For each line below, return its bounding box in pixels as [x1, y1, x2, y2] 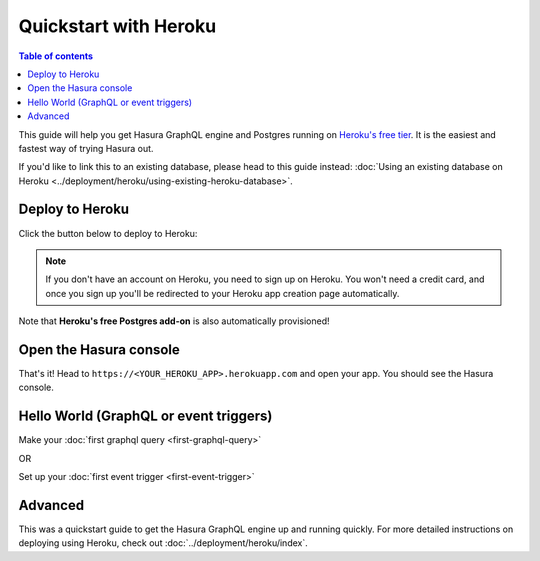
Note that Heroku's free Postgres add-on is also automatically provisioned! [18, 315, 330, 327]
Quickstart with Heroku [18, 15, 217, 37]
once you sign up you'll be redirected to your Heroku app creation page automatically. [45, 287, 400, 299]
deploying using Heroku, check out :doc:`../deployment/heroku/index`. [18, 537, 309, 549]
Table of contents [18, 50, 94, 62]
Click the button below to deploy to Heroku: [18, 227, 198, 239]
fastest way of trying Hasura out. [18, 142, 154, 154]
